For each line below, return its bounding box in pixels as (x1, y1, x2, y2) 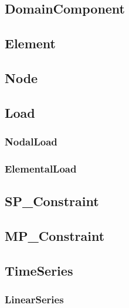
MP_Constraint (5, 226, 105, 244)
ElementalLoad (5, 161, 77, 175)
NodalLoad (5, 134, 57, 149)
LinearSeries (5, 292, 64, 307)
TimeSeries (5, 261, 73, 279)
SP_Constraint (5, 192, 99, 210)
